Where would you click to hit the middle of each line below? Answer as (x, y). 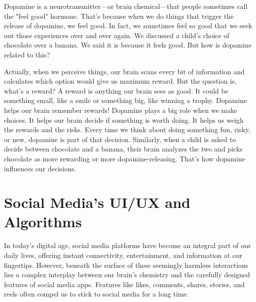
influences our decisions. (40, 168)
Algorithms (43, 222)
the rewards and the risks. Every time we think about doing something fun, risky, (127, 129)
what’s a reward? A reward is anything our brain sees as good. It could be (116, 90)
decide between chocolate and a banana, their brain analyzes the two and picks (123, 149)
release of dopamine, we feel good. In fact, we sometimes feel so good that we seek (128, 25)
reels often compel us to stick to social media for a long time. (96, 294)
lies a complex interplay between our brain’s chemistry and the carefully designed (127, 275)
